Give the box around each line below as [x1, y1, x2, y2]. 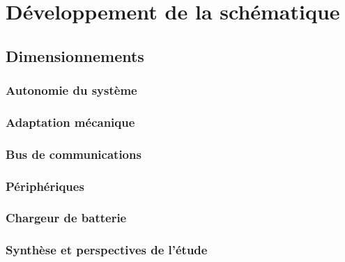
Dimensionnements [6, 45, 144, 66]
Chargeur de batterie [6, 209, 127, 226]
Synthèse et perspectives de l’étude [6, 241, 208, 259]
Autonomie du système [6, 82, 137, 99]
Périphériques [6, 177, 84, 194]
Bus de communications [6, 145, 141, 162]
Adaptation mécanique [6, 113, 135, 130]
